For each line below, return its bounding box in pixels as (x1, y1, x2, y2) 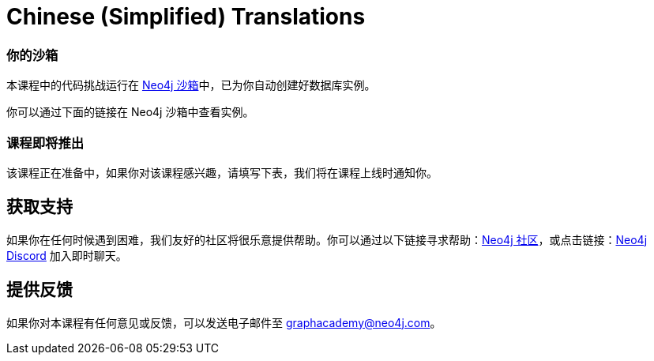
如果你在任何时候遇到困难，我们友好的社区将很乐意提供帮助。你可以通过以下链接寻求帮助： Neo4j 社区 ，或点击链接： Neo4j (6, 232, 648, 246)
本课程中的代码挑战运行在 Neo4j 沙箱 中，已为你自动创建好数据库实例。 (6, 78, 376, 92)
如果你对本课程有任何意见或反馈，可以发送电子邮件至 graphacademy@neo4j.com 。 (6, 315, 442, 329)
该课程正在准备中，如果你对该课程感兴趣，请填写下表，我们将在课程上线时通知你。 (6, 165, 438, 179)
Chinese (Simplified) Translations (6, 3, 366, 30)
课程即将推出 (6, 134, 85, 151)
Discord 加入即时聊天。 (6, 248, 127, 262)
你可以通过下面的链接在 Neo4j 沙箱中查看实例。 (6, 105, 254, 119)
